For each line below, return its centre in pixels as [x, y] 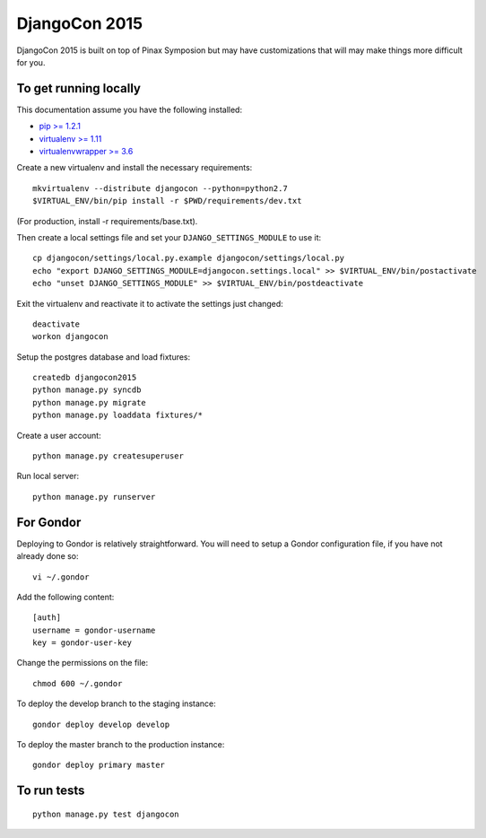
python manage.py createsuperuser [108, 456]
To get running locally [79, 88]
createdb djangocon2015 [85, 378]
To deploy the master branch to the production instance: [121, 745]
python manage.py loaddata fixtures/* [118, 415]
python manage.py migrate [90, 402]
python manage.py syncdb [87, 390]
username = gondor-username [94, 630]
